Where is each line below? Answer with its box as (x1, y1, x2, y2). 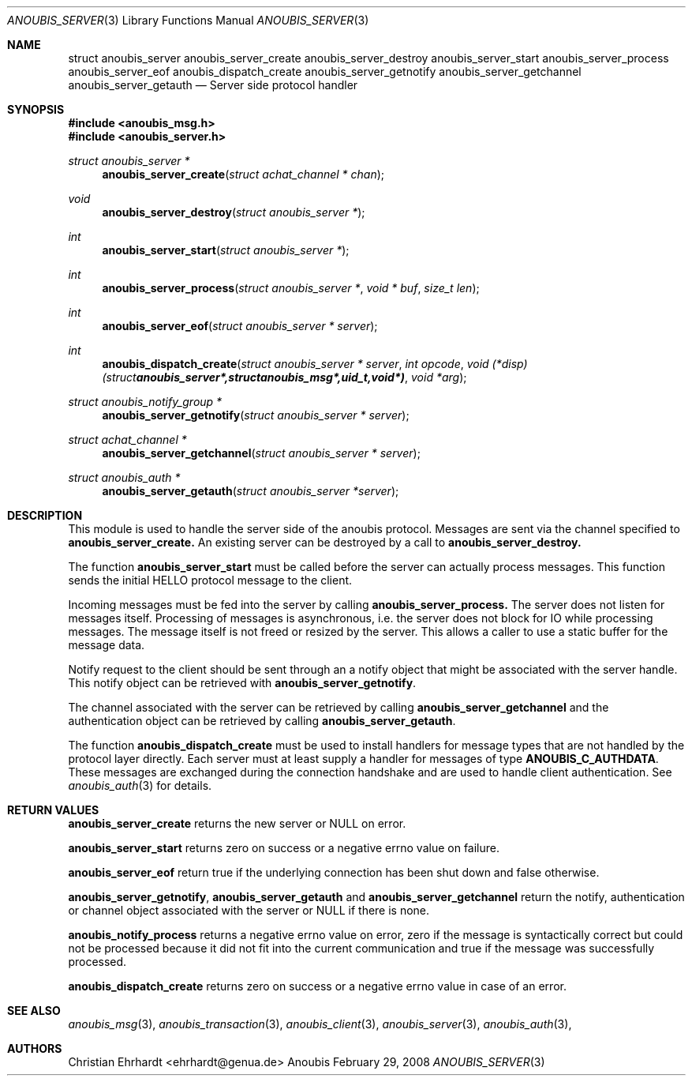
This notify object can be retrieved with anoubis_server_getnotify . (68, 676, 417, 689)
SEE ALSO (7, 1004, 61, 1017)
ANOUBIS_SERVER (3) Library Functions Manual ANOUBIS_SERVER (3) (7, 13, 369, 27)
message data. (68, 638, 145, 652)
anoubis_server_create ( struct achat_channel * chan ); (102, 167, 385, 181)
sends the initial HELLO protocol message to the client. (68, 573, 353, 587)
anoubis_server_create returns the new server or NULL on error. (68, 817, 406, 830)
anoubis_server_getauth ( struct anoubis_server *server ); (102, 484, 399, 498)
